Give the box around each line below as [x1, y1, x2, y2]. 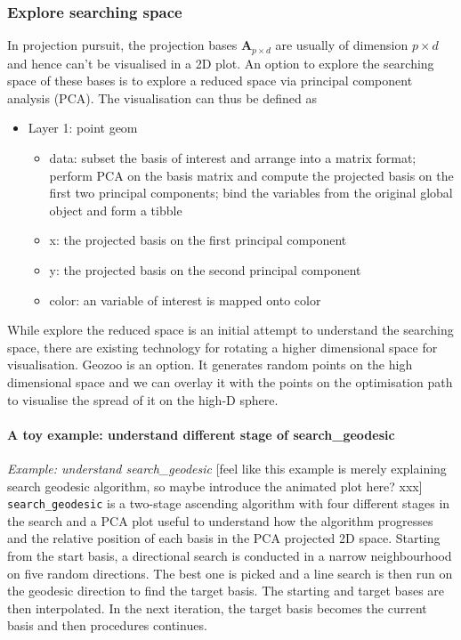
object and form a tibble [49, 200, 182, 219]
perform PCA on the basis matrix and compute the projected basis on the [49, 166, 454, 184]
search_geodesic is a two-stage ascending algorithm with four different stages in [7, 494, 450, 513]
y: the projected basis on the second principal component [49, 261, 361, 279]
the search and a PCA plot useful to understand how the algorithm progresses [7, 511, 433, 530]
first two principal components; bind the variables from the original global [49, 183, 453, 202]
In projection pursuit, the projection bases [7, 36, 238, 54]
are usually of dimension [275, 36, 408, 54]
